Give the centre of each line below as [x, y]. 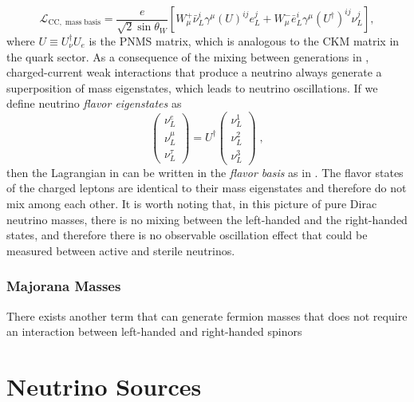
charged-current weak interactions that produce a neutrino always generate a [194, 72]
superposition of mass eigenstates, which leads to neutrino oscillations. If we [192, 87]
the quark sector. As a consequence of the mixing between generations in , [188, 56]
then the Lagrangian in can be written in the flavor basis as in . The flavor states [205, 172]
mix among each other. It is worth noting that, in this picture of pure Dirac [192, 204]
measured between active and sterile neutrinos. [121, 250]
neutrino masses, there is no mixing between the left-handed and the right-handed [207, 219]
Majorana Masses [64, 286]
